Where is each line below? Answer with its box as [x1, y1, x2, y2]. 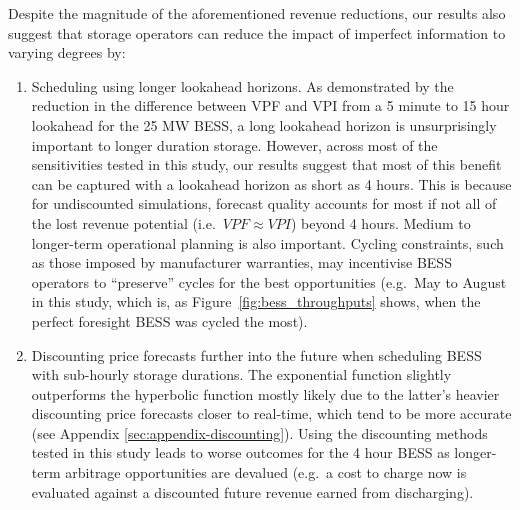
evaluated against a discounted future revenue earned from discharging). [31, 481, 474, 502]
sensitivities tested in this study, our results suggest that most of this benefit [31, 154, 502, 175]
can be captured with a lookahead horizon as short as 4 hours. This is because [31, 173, 512, 194]
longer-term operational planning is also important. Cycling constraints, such [31, 232, 504, 253]
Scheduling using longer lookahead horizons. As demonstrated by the [31, 75, 454, 96]
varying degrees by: [8, 42, 126, 63]
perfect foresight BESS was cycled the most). [31, 310, 308, 331]
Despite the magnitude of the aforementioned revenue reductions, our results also [8, 3, 506, 23]
